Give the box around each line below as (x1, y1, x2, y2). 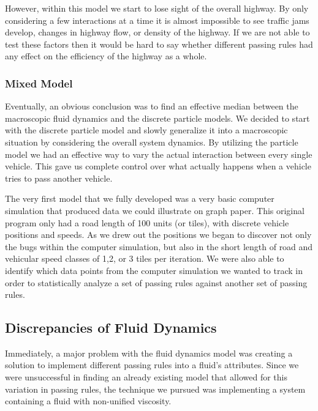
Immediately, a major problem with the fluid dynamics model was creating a (5, 346, 293, 359)
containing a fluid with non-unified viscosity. (5, 394, 172, 407)
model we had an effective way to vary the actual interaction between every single (5, 147, 312, 160)
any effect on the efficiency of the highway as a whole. (5, 50, 207, 62)
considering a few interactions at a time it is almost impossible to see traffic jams (5, 13, 309, 26)
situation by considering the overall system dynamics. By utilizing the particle (5, 135, 298, 148)
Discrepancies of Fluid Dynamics (5, 318, 217, 337)
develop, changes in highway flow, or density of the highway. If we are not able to (5, 26, 310, 39)
